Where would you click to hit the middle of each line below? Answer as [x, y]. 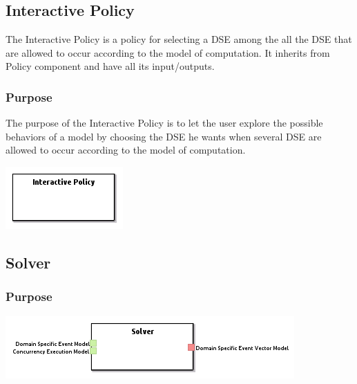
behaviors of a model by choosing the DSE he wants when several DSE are [164, 136]
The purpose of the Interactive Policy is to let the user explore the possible [164, 123]
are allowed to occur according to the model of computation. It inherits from [168, 52]
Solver [28, 262]
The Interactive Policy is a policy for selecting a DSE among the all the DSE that [179, 39]
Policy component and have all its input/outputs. [110, 66]
